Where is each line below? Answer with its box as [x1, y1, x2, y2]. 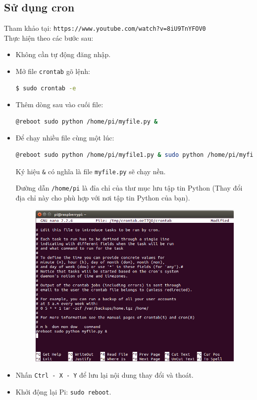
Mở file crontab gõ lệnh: [15, 66, 90, 76]
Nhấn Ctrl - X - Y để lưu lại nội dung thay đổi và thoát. [15, 370, 194, 380]
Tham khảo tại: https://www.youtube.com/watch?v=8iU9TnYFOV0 [4, 23, 206, 33]
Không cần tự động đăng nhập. [15, 49, 111, 60]
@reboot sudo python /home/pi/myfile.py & [15, 118, 158, 125]
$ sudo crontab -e [15, 84, 76, 92]
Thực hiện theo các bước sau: [4, 32, 94, 43]
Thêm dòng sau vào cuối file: [15, 99, 103, 110]
